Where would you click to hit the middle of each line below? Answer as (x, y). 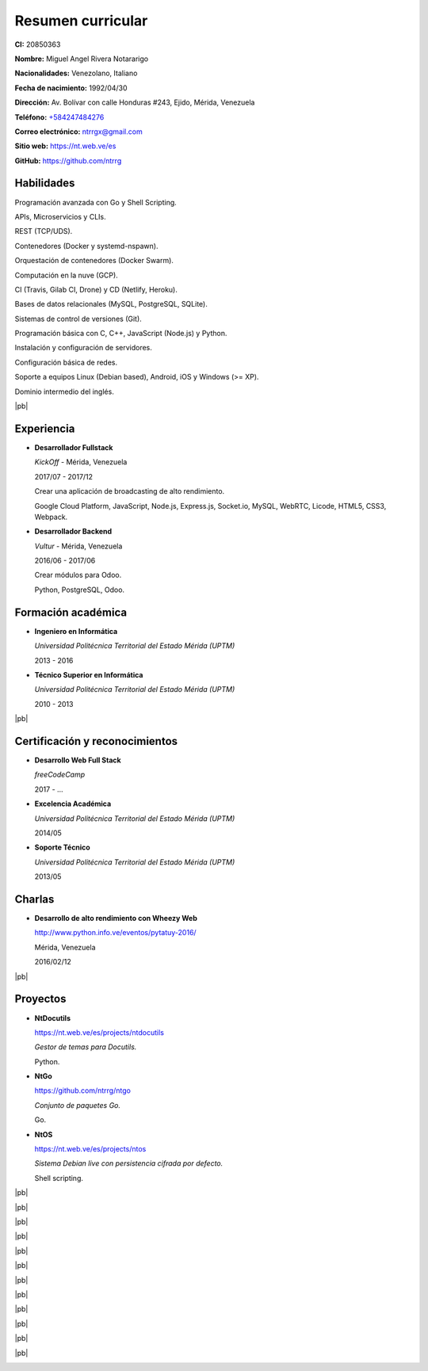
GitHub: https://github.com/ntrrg (68, 160)
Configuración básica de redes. (66, 362)
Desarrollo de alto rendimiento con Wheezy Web (116, 918)
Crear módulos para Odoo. (78, 575)
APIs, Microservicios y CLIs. (60, 216)
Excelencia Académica (73, 804)
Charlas (34, 899)
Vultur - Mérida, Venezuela (78, 546)
